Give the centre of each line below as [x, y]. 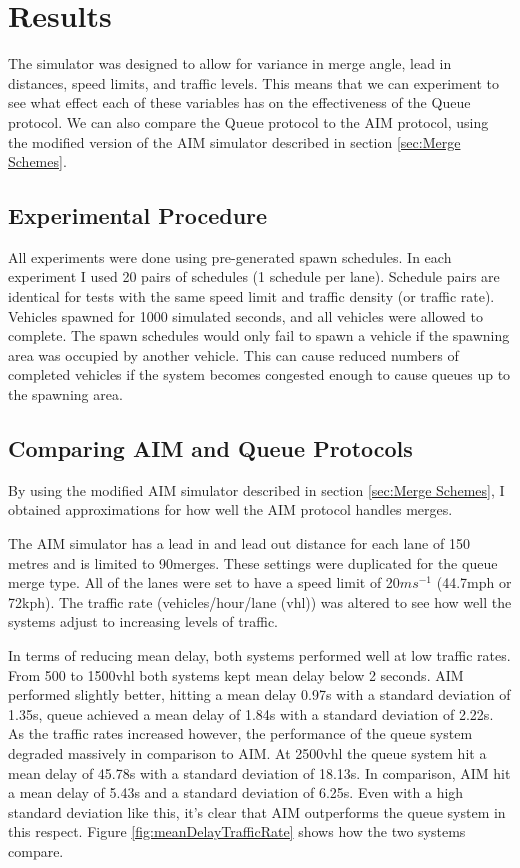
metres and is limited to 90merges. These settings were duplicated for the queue [253, 562]
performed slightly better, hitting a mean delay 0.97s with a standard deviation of [259, 694]
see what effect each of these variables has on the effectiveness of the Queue [239, 102]
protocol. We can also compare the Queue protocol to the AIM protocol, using [248, 121]
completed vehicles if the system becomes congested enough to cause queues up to [259, 374]
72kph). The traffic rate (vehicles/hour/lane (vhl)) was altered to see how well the [260, 601]
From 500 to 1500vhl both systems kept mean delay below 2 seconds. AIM [236, 674]
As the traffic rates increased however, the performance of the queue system [240, 733]
